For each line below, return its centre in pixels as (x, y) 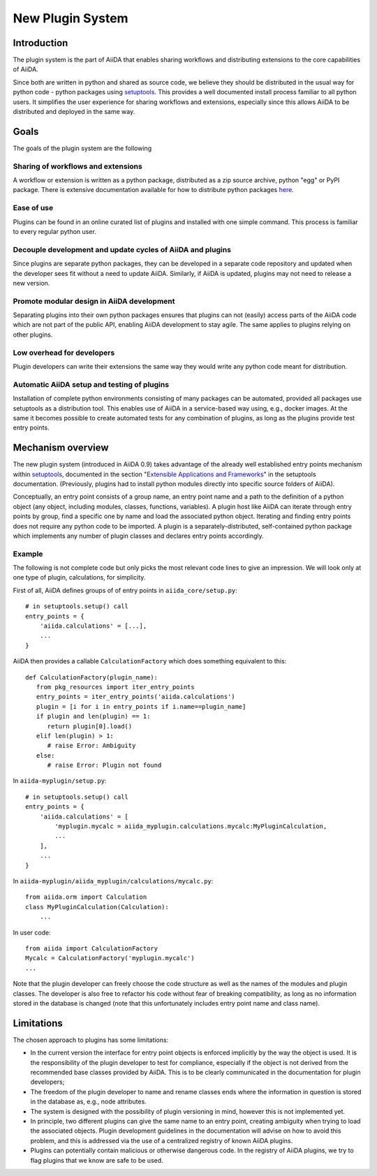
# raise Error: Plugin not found (104, 765)
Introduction (40, 43)
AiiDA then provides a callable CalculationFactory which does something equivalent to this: (150, 661)
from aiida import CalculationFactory (92, 948)
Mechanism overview (61, 448)
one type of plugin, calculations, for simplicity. (79, 578)
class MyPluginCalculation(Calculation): (97, 907)
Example (28, 554)
